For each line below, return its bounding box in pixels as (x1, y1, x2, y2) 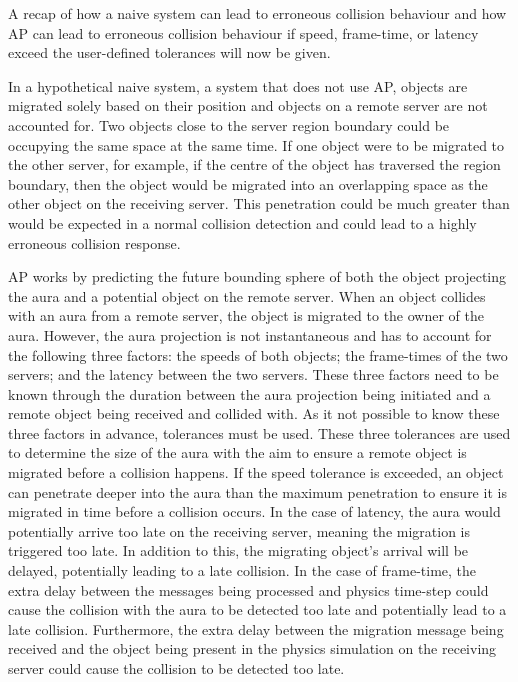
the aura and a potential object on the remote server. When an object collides (8, 285, 486, 306)
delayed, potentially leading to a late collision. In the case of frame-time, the (8, 560, 477, 581)
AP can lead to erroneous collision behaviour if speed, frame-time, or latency (8, 22, 479, 43)
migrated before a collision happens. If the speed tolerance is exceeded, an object (8, 462, 504, 483)
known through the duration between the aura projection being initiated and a (8, 383, 491, 404)
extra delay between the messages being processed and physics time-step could (8, 579, 489, 600)
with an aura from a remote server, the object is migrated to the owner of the (8, 305, 484, 326)
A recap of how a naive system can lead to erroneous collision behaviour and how (8, 3, 507, 23)
